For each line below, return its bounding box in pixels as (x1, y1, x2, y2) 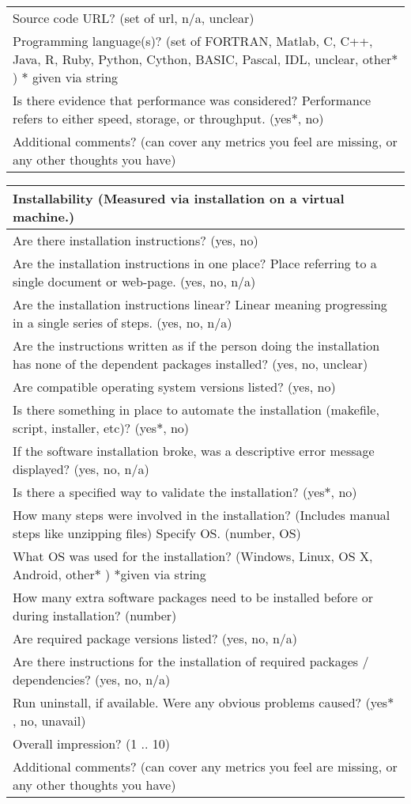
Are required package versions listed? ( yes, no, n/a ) (13, 629, 298, 647)
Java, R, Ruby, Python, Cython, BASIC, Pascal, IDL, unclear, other (13, 50, 392, 68)
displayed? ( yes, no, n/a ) (13, 460, 149, 478)
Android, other (13, 565, 95, 583)
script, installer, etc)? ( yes (13, 419, 157, 437)
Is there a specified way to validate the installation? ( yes (13, 483, 325, 501)
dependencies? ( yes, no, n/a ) (13, 670, 171, 688)
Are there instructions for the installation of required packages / (13, 652, 369, 670)
